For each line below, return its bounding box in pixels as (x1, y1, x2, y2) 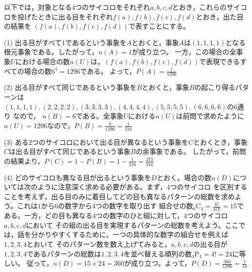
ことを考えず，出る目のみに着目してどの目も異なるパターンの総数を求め (4, 191, 235, 201)
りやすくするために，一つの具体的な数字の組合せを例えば (44, 229, 229, 239)
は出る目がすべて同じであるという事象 (9, 146, 131, 156)
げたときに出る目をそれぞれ (24, 11, 113, 21)
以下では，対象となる (4, 2, 72, 12)
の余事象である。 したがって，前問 (135, 146, 246, 156)
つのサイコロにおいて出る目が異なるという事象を (32, 136, 189, 147)
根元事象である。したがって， (4, 47, 99, 57)
